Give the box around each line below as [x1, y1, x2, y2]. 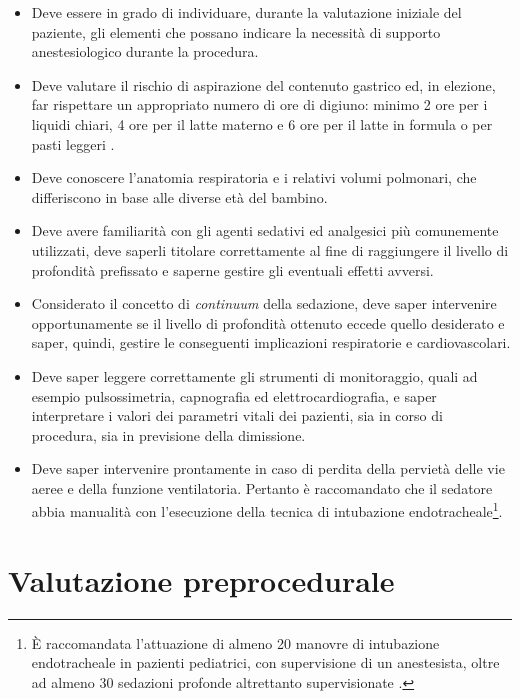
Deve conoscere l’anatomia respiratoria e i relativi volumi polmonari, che [31, 167, 477, 188]
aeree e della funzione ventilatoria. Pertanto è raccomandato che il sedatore [31, 477, 493, 498]
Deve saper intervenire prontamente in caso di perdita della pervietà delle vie [31, 458, 505, 479]
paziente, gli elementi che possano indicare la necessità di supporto [31, 21, 441, 42]
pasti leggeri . [31, 133, 115, 154]
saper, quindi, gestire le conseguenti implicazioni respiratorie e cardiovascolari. [31, 332, 511, 353]
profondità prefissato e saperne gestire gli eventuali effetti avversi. [31, 259, 434, 280]
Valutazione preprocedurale [8, 559, 395, 600]
